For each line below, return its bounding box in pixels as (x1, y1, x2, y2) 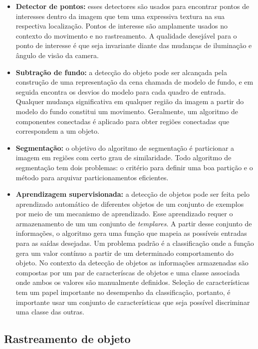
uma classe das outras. (15, 306, 85, 317)
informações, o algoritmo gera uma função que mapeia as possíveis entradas (15, 228, 247, 238)
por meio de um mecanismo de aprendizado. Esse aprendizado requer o (15, 208, 233, 219)
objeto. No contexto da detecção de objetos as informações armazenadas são (15, 257, 249, 268)
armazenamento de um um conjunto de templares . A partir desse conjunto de (15, 218, 252, 228)
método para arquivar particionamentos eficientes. (15, 172, 169, 182)
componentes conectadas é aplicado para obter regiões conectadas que (15, 116, 230, 126)
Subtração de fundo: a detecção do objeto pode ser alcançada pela (15, 67, 227, 77)
